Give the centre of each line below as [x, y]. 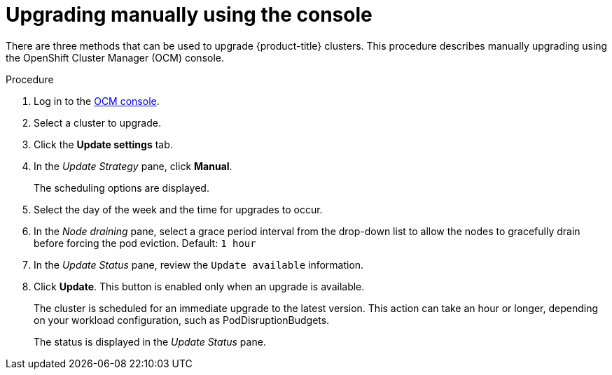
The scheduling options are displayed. [121, 187]
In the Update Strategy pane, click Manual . [133, 166]
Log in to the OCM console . [97, 101]
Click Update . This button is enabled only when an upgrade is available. [199, 286]
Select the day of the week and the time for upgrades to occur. [178, 209]
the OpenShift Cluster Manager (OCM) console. [115, 57]
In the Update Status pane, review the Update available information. [199, 264]
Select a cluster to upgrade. [97, 122]
